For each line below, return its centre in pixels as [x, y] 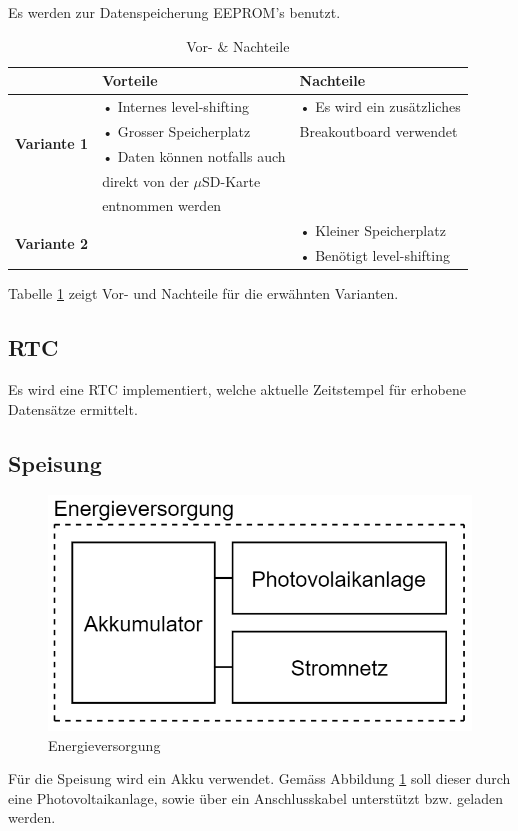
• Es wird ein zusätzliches [380, 106]
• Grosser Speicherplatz [176, 130]
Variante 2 [52, 242]
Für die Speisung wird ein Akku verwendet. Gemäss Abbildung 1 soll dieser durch [259, 778]
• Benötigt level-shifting [374, 255]
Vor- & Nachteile [238, 45]
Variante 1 [52, 143]
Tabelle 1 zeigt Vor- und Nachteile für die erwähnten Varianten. [203, 293]
